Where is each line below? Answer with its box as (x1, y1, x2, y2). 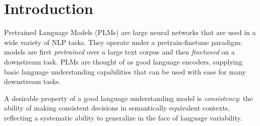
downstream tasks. (4, 76, 61, 86)
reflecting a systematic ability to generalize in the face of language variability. (4, 112, 242, 122)
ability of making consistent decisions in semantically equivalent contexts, (4, 102, 230, 113)
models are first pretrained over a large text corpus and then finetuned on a (4, 46, 235, 57)
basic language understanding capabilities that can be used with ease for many (4, 66, 246, 76)
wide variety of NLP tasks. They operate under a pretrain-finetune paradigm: (4, 36, 242, 47)
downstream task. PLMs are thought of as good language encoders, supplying (4, 56, 243, 66)
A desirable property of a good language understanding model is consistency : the (4, 92, 253, 103)
